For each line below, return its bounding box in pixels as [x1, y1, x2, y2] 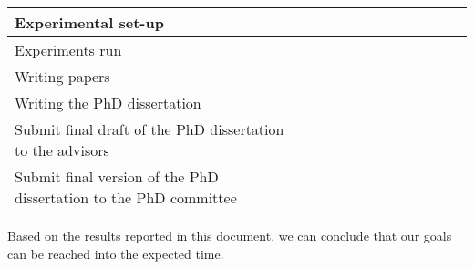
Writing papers [15, 66, 110, 87]
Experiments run [15, 39, 122, 60]
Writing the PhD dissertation [15, 92, 201, 113]
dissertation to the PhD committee [15, 187, 237, 208]
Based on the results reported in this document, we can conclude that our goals [7, 226, 452, 244]
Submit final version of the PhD [15, 166, 219, 187]
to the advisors [15, 140, 109, 160]
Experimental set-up [15, 12, 164, 33]
